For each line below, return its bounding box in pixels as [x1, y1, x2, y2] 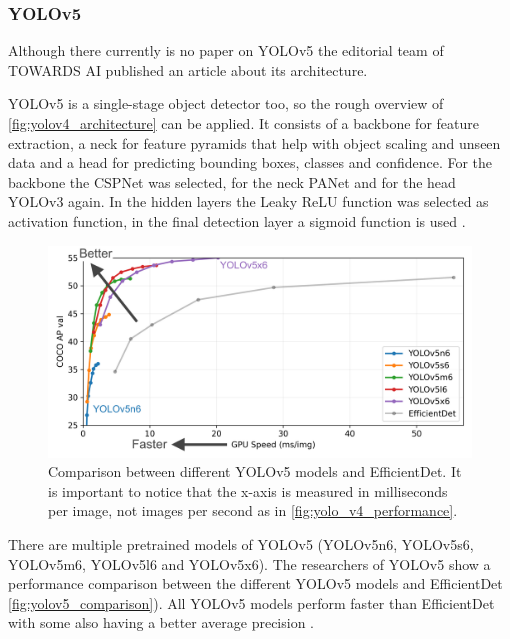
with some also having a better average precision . [8, 612, 314, 633]
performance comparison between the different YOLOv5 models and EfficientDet [8, 573, 503, 594]
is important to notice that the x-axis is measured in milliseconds [48, 480, 448, 501]
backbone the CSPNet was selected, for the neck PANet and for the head [8, 171, 456, 192]
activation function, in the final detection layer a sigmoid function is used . [8, 210, 466, 231]
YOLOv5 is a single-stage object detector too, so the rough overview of [8, 93, 444, 114]
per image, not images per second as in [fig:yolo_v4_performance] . [48, 500, 458, 521]
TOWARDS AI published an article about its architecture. [8, 59, 368, 80]
